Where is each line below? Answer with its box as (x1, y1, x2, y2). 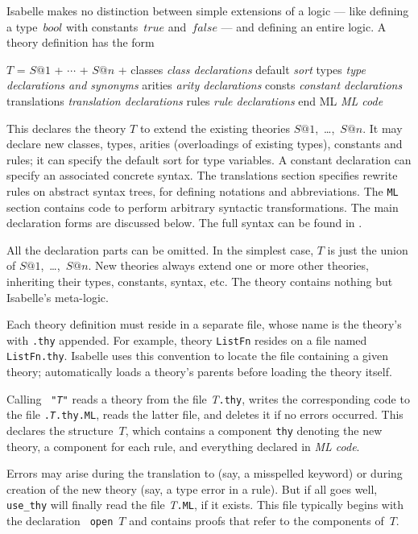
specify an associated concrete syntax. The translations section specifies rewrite (6, 167, 398, 184)
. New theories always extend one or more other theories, (88, 257, 369, 274)
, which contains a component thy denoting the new (125, 421, 383, 438)
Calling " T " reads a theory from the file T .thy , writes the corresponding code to (6, 390, 410, 407)
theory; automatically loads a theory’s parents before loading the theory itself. (6, 363, 392, 380)
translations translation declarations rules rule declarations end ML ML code (6, 92, 383, 109)
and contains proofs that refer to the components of (129, 512, 384, 529)
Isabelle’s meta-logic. (6, 288, 109, 305)
